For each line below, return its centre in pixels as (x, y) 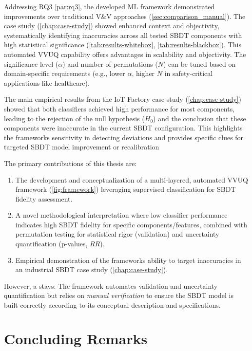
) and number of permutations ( (110, 64)
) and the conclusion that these (200, 118)
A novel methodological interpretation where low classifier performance (121, 215)
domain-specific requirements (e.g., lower (65, 73)
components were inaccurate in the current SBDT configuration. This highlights (123, 128)
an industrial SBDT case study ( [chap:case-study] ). (92, 269)
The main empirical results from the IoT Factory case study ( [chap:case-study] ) (123, 99)
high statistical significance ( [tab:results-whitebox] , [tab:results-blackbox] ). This (123, 45)
